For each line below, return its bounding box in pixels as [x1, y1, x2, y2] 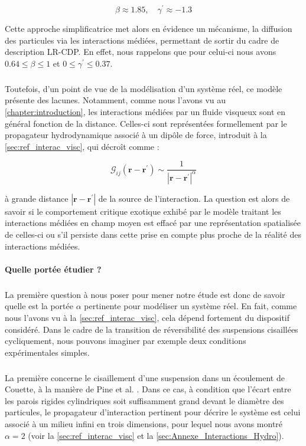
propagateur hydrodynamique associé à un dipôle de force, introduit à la [5, 129, 267, 141]
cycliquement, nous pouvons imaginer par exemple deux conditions [5, 335, 246, 347]
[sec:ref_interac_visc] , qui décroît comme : [5, 140, 159, 152]
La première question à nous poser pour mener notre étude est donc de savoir [5, 288, 285, 300]
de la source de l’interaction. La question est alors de [98, 192, 290, 204]
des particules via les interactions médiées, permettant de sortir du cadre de [5, 34, 279, 46]
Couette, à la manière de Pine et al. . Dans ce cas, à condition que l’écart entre [5, 383, 291, 395]
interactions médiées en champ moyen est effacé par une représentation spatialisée [5, 217, 301, 229]
